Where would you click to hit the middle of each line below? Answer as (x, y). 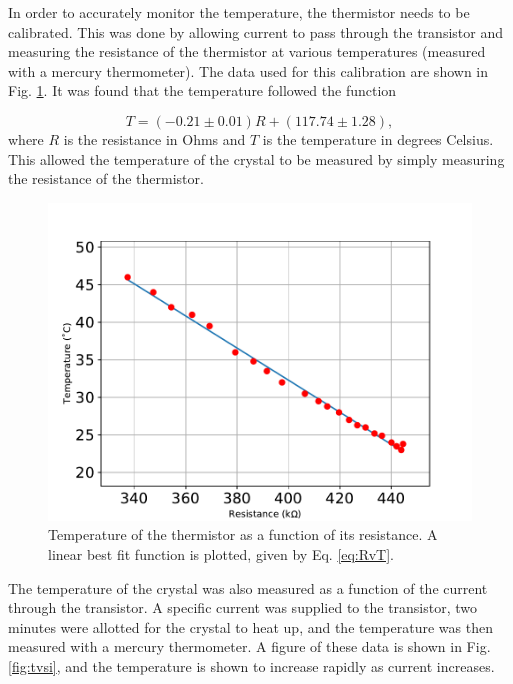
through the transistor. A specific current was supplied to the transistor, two (243, 607)
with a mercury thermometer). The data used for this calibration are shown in (248, 70)
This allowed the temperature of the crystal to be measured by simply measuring (256, 158)
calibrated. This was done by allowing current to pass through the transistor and (255, 31)
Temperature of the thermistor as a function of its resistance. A (243, 534)
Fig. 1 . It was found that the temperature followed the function (202, 90)
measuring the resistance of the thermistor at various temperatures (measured (247, 51)
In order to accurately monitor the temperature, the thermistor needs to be (239, 12)
